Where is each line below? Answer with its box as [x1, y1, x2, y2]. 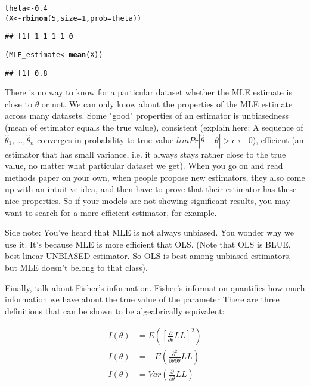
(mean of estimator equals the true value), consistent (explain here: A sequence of [5, 121, 303, 134]
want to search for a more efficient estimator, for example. [5, 206, 217, 218]
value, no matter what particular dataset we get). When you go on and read [5, 159, 283, 172]
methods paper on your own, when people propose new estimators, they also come [5, 171, 305, 183]
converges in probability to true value [37, 133, 174, 146]
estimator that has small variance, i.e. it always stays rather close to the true [5, 147, 286, 160]
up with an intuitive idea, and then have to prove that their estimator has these [5, 183, 297, 195]
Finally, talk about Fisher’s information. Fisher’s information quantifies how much [5, 281, 305, 294]
